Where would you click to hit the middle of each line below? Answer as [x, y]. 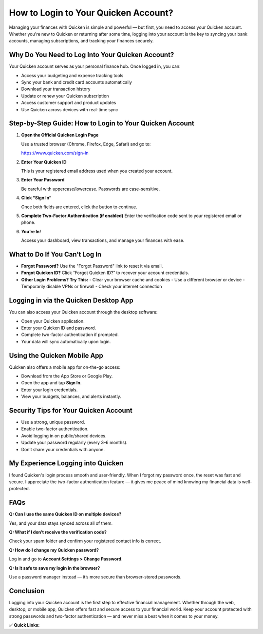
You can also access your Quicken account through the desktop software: [83, 312]
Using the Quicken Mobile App [56, 355]
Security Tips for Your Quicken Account [71, 410]
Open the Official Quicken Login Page [60, 135]
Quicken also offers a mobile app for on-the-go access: [65, 367]
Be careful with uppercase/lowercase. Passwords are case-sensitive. [91, 189]
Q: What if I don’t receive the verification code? [58, 532]
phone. [28, 222]
